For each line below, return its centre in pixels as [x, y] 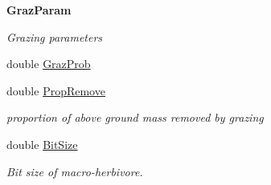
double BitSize [42, 144]
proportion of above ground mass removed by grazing [135, 117]
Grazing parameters [55, 36]
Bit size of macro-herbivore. [75, 171]
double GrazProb [49, 64]
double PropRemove [56, 90]
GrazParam [39, 10]
